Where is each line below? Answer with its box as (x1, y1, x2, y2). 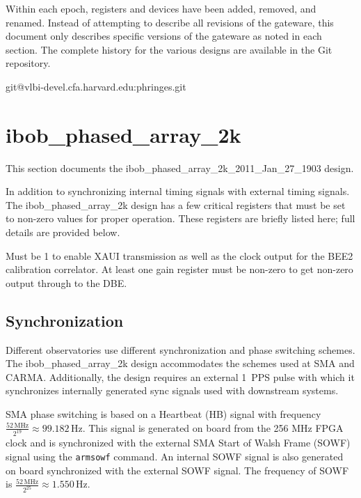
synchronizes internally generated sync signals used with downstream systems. (6, 383, 339, 398)
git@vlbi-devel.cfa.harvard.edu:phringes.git (6, 79, 186, 93)
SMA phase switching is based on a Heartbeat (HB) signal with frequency (6, 407, 321, 421)
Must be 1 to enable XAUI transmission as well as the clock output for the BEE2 (6, 248, 353, 263)
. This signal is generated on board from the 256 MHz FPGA (82, 420, 344, 435)
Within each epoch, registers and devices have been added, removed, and (6, 1, 316, 15)
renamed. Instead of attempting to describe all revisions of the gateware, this (6, 15, 334, 29)
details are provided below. (6, 225, 120, 240)
